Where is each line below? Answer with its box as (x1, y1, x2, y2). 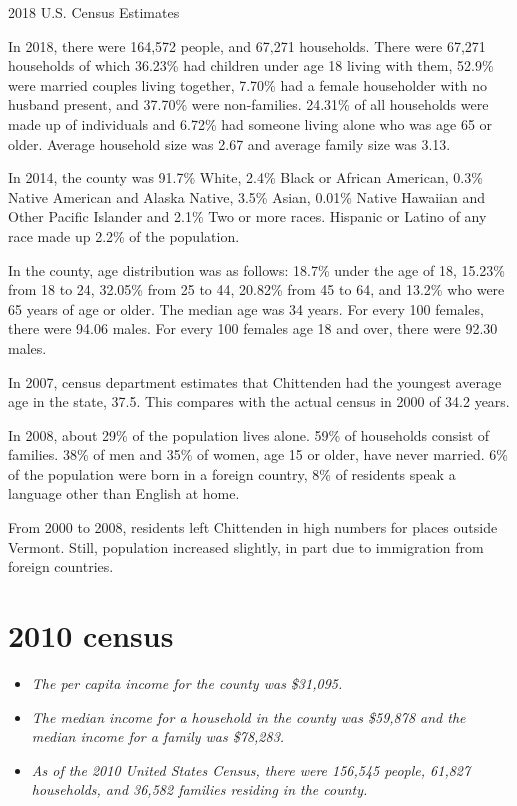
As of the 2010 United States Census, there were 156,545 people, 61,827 (31, 759, 471, 780)
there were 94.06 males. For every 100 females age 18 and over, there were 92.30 (8, 318, 498, 339)
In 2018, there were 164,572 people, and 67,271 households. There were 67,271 (8, 35, 486, 56)
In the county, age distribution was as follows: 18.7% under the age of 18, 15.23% (8, 259, 505, 280)
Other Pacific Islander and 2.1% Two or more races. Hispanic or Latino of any (8, 206, 487, 227)
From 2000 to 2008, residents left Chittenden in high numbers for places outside (8, 517, 498, 538)
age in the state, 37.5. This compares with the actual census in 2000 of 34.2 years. (8, 391, 510, 412)
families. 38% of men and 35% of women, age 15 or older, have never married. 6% (8, 444, 508, 465)
